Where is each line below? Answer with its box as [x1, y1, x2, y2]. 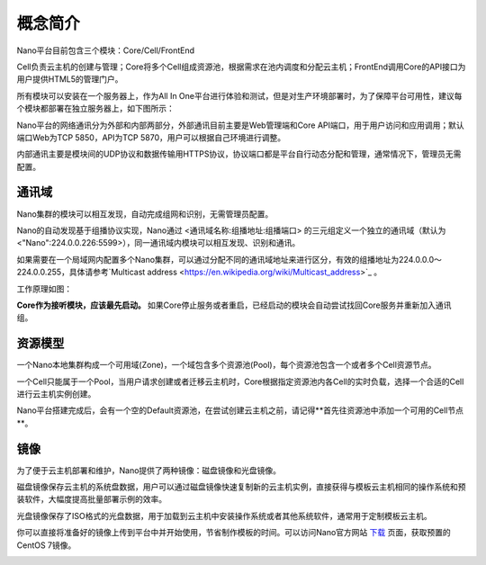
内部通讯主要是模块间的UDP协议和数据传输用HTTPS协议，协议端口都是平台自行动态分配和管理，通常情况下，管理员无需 [16, 148, 462, 159]
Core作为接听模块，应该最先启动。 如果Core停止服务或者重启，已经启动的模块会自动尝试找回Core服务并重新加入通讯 [16, 300, 452, 310]
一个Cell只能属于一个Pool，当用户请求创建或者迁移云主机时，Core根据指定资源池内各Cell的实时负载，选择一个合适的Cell [16, 376, 464, 387]
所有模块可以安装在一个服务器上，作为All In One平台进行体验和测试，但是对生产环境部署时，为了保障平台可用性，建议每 [16, 90, 463, 101]
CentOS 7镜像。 [16, 540, 76, 551]
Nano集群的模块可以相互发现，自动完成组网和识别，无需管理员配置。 [16, 208, 274, 220]
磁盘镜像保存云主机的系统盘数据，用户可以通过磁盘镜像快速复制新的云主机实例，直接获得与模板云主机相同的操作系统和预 [16, 481, 466, 492]
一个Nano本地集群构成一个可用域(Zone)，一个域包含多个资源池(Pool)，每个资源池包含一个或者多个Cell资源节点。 [16, 360, 436, 371]
